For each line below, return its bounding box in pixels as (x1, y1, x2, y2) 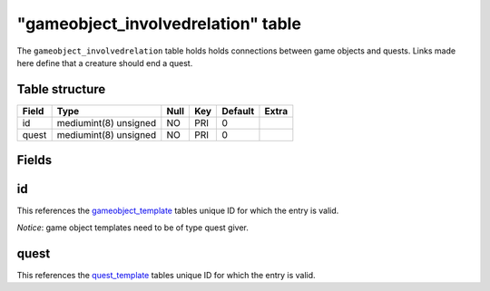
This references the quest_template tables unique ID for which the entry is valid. (16, 269, 317, 280)
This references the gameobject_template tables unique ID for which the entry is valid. (16, 205, 339, 217)
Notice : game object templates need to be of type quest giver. (16, 222, 249, 233)
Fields (16, 152, 53, 168)
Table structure (16, 82, 106, 97)
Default (221, 104, 255, 117)
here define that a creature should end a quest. (16, 57, 193, 68)
